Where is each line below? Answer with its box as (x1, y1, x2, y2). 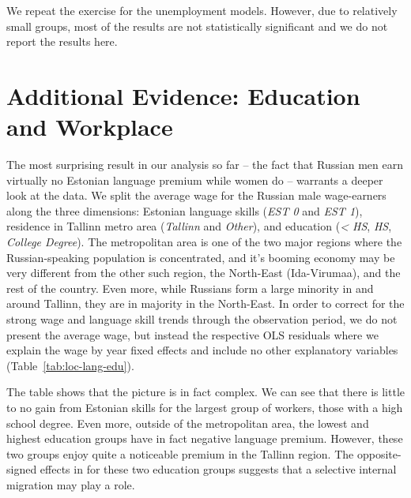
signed (6, 461, 37, 477)
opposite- (356, 445, 402, 462)
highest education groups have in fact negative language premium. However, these (6, 430, 403, 447)
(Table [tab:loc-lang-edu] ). (6, 357, 134, 373)
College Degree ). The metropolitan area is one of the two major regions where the (6, 234, 402, 250)
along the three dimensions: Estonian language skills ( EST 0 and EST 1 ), (6, 202, 363, 219)
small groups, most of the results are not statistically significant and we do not (6, 17, 388, 34)
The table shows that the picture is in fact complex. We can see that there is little (6, 384, 405, 400)
